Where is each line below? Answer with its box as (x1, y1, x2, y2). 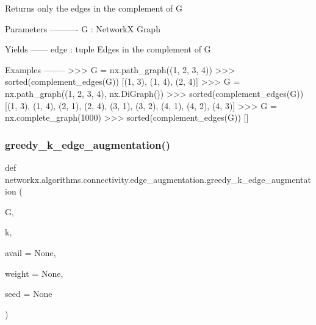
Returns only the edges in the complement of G (5, 2, 182, 14)
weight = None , (5, 266, 63, 279)
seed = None (5, 287, 52, 300)
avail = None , (5, 246, 56, 259)
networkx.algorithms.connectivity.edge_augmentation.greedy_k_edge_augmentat (5, 173, 311, 185)
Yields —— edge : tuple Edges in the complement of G (5, 43, 211, 55)
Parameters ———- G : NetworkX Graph (5, 22, 160, 35)
